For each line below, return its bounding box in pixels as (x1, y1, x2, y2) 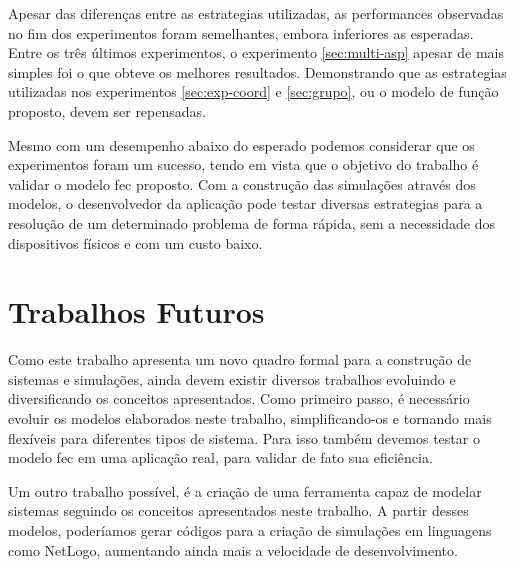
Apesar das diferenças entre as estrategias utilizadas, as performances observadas (8, 3, 504, 23)
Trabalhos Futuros (8, 291, 265, 332)
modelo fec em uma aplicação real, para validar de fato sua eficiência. (8, 447, 433, 468)
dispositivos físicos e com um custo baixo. (8, 232, 263, 253)
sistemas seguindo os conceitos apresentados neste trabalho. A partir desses (8, 500, 469, 521)
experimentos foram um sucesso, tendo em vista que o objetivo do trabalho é (8, 154, 479, 175)
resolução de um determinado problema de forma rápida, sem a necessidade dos (8, 212, 496, 233)
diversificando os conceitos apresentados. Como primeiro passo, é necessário (8, 388, 470, 409)
